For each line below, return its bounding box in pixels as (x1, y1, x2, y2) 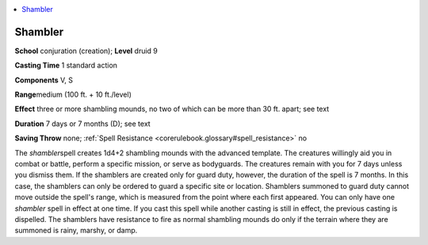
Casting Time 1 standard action (14, 60, 118, 71)
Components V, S (14, 75, 73, 85)
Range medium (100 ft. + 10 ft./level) (14, 90, 132, 99)
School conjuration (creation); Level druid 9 (14, 46, 159, 56)
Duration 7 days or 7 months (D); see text (14, 119, 151, 128)
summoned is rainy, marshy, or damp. (14, 226, 138, 235)
